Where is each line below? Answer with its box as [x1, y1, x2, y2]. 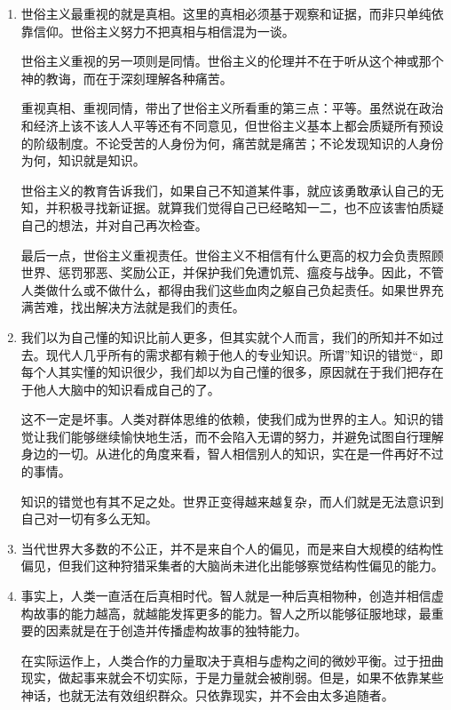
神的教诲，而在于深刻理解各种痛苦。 [20, 68, 233, 87]
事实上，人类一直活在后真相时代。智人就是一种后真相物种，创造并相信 [20, 586, 431, 605]
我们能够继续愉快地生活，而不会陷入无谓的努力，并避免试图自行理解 [45, 427, 444, 445]
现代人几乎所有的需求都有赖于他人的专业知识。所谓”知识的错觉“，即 [45, 345, 444, 363]
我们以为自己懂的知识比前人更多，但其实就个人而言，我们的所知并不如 [20, 327, 431, 346]
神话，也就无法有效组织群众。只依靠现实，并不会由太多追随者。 [20, 686, 394, 704]
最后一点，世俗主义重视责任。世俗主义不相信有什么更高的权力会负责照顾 [20, 245, 444, 264]
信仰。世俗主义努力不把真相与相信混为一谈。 [33, 21, 295, 40]
